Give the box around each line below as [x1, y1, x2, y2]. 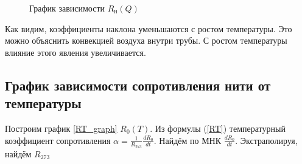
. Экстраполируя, [235, 134, 298, 146]
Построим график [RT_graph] [5, 121, 118, 134]
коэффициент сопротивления [5, 134, 111, 146]
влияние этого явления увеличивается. [5, 46, 146, 58]
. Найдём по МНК [153, 134, 222, 146]
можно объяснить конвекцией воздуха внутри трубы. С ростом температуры [5, 34, 287, 47]
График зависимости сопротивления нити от [5, 75, 271, 94]
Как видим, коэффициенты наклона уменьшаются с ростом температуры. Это [5, 22, 292, 35]
